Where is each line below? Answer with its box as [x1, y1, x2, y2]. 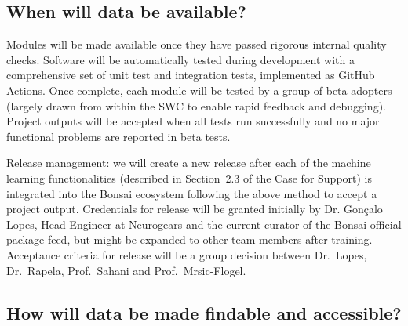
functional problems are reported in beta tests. [6, 128, 231, 144]
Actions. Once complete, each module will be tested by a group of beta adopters [6, 81, 392, 98]
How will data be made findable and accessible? [6, 300, 402, 324]
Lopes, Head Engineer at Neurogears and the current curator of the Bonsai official [6, 216, 402, 232]
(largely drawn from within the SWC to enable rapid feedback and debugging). [6, 97, 386, 114]
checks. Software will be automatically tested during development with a [6, 51, 355, 67]
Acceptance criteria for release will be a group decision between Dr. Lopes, [6, 246, 367, 263]
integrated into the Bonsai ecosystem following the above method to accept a [6, 185, 377, 201]
